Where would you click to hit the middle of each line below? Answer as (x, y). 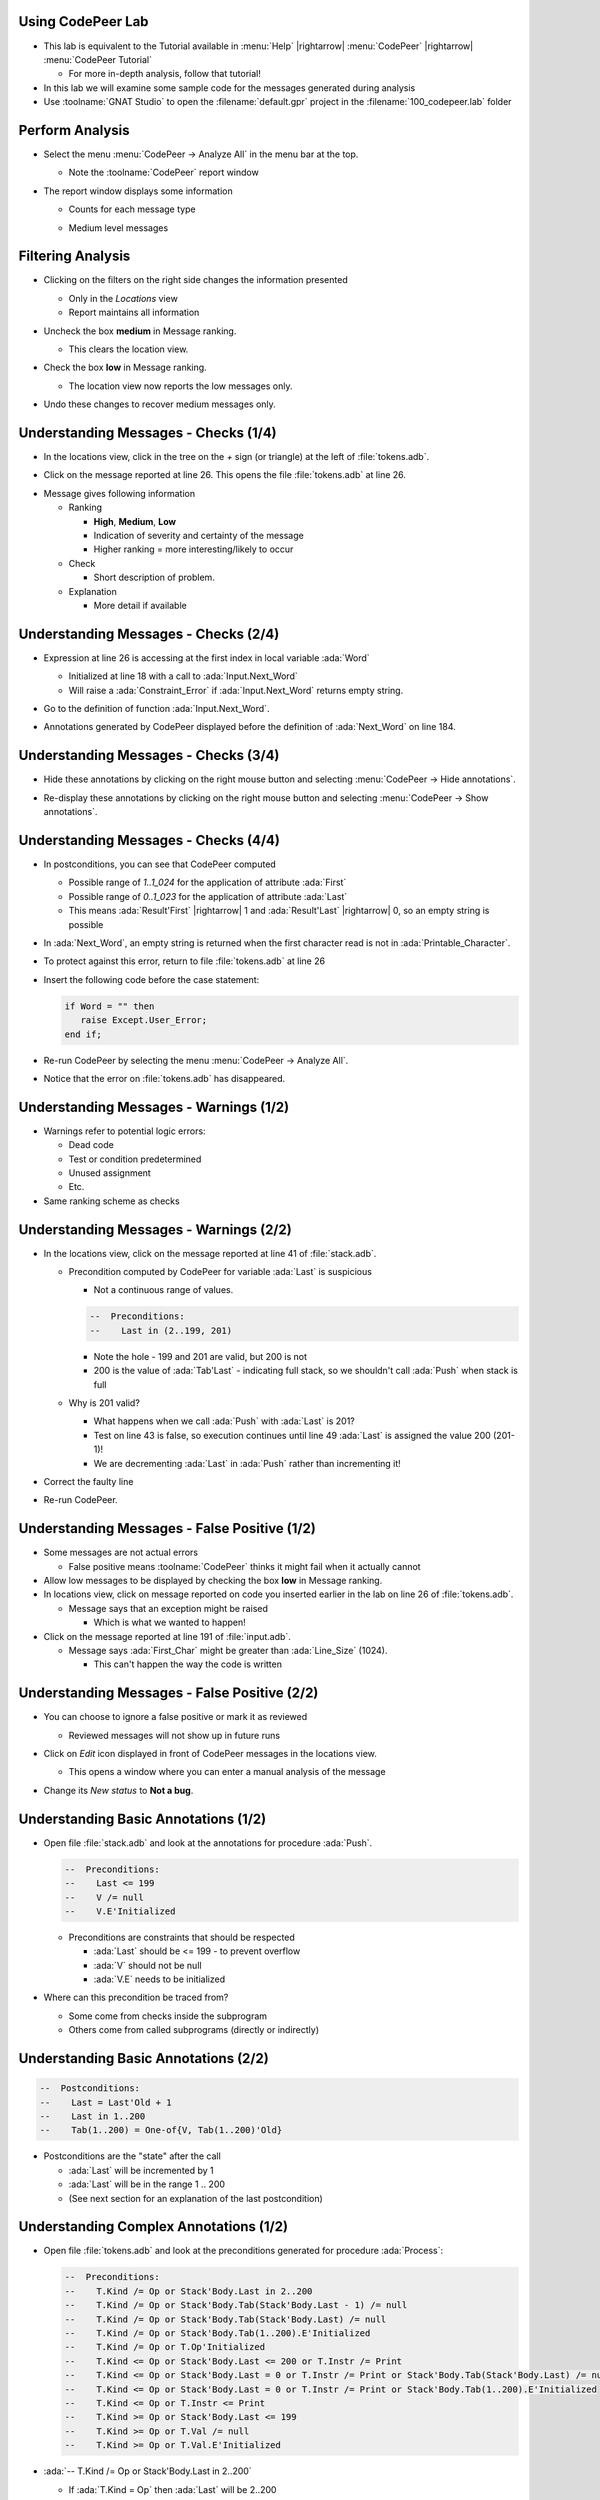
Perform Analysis (74, 130)
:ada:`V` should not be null (147, 1965)
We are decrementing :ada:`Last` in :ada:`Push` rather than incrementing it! (247, 1463)
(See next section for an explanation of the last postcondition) (196, 2198)
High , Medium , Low (135, 521)
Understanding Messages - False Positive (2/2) (168, 1693)
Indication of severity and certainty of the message (198, 536)
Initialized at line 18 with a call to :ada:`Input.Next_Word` (183, 676)
